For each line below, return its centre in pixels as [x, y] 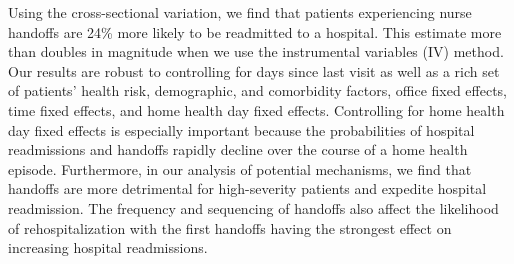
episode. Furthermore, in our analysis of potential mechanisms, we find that [240, 168]
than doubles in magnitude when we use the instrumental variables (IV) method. [256, 51]
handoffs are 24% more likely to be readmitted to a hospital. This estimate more [255, 31]
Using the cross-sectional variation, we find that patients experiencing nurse [240, 12]
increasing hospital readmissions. [108, 247]
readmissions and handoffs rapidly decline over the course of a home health [238, 149]
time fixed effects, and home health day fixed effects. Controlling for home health [256, 109]
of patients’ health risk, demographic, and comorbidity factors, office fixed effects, [258, 90]
